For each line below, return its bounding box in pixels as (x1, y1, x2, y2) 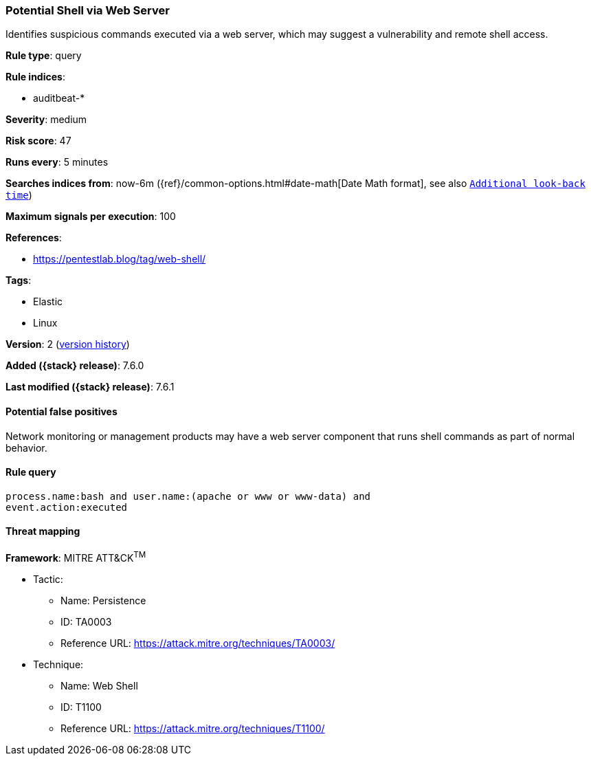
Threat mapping (5, 525, 80, 538)
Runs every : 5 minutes (5, 156, 109, 168)
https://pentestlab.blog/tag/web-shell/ (33, 253, 206, 265)
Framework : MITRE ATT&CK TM (5, 550, 146, 564)
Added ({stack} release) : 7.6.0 (5, 360, 144, 372)
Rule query (5, 466, 56, 478)
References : (5, 232, 62, 244)
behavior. (5, 441, 47, 454)
